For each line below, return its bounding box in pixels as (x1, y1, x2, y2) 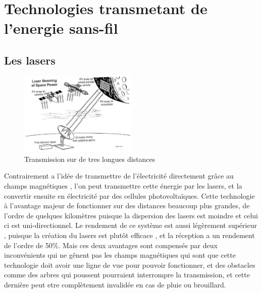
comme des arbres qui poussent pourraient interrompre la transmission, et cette (4, 269, 250, 280)
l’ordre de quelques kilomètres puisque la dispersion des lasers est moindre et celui (4, 210, 258, 220)
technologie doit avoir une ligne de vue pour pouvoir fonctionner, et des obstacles (4, 259, 255, 270)
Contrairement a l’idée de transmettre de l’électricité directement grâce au (4, 170, 234, 181)
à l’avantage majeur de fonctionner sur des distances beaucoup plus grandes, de (4, 200, 250, 211)
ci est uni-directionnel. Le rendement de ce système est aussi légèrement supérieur (4, 220, 257, 230)
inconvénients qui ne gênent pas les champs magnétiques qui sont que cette (4, 250, 236, 260)
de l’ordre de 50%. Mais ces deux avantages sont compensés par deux (4, 240, 218, 250)
